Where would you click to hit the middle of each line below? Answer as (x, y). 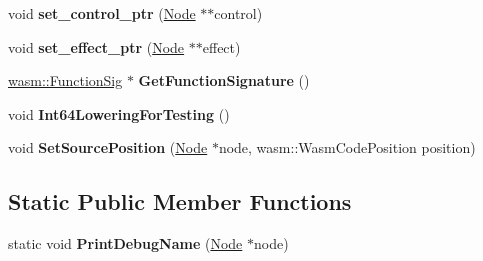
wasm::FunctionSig (65, 80)
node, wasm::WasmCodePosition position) (347, 147)
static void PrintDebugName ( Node (125, 243)
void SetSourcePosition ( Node (108, 147)
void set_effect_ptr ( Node (96, 46)
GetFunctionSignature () (224, 80)
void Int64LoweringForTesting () (119, 113)
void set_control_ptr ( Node (102, 13)
